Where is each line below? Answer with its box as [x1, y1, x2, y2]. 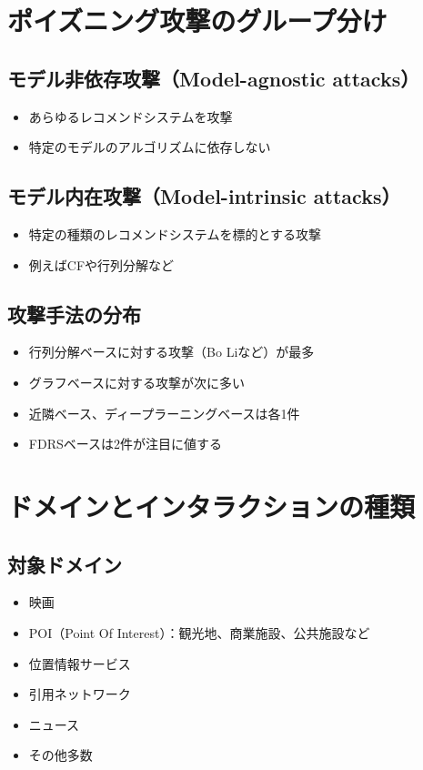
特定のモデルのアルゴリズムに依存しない [28, 137, 271, 157]
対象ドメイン [7, 550, 122, 578]
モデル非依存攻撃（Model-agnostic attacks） [7, 64, 420, 92]
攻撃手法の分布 [7, 299, 141, 328]
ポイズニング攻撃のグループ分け [7, 2, 388, 39]
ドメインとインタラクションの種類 [7, 487, 416, 524]
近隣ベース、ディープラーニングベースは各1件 [28, 403, 300, 422]
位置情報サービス [28, 653, 131, 673]
